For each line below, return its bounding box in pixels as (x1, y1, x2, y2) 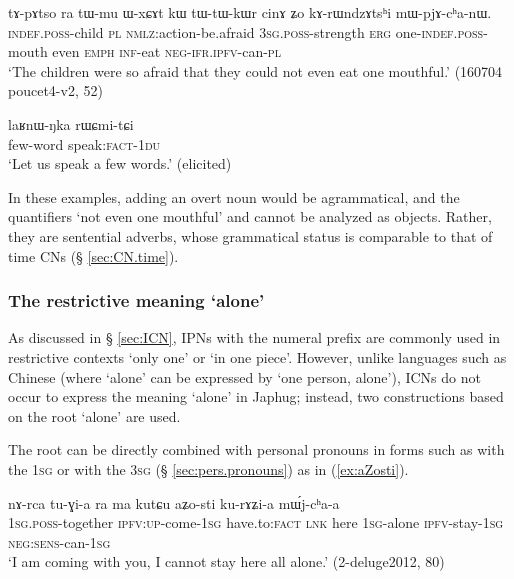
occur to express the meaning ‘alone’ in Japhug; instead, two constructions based (8, 386, 504, 407)
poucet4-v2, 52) (8, 80, 103, 101)
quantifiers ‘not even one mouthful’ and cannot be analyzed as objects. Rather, (8, 206, 492, 227)
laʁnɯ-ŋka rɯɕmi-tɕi (8, 113, 134, 134)
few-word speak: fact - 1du (8, 133, 161, 154)
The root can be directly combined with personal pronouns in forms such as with (8, 439, 505, 460)
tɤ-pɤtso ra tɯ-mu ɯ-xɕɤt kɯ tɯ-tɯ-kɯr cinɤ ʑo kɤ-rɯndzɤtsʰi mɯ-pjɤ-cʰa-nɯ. (8, 2, 492, 22)
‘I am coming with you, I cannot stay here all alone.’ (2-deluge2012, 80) (8, 551, 445, 572)
